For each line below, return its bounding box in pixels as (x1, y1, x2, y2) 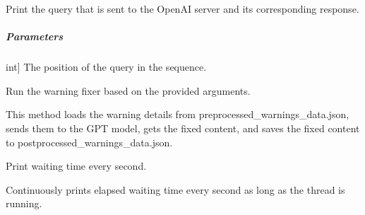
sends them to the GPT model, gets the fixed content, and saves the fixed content (6, 120, 360, 135)
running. (6, 196, 42, 211)
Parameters (6, 29, 64, 44)
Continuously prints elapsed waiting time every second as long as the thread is (6, 182, 345, 197)
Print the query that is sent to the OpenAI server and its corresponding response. (6, 1, 359, 16)
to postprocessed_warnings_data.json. (6, 134, 173, 149)
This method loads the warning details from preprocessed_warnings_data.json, (6, 107, 349, 122)
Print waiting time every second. (6, 158, 147, 173)
